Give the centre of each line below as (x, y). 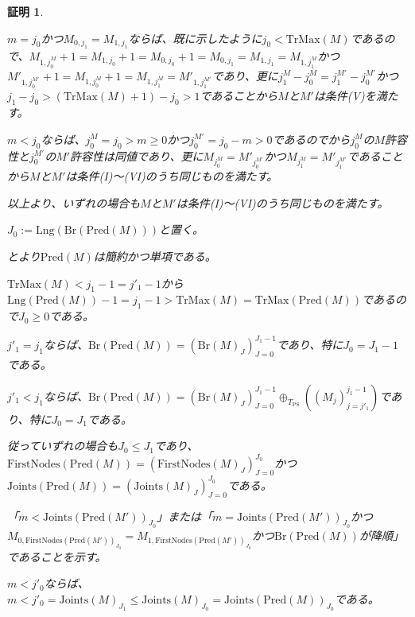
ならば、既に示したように (195, 38)
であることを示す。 (57, 556)
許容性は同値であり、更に (137, 155)
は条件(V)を (345, 96)
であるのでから (311, 139)
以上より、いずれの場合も (74, 202)
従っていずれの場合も (63, 446)
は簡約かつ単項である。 (155, 256)
